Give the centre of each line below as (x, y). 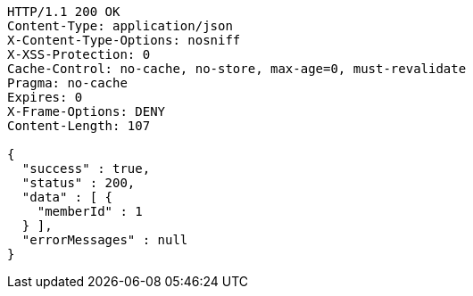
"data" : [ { (67, 197)
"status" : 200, (79, 183)
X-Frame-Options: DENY (87, 111)
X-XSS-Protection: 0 (79, 54)
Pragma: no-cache (67, 83)
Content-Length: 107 (79, 126)
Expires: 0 (45, 97)
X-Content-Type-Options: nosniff (124, 40)
